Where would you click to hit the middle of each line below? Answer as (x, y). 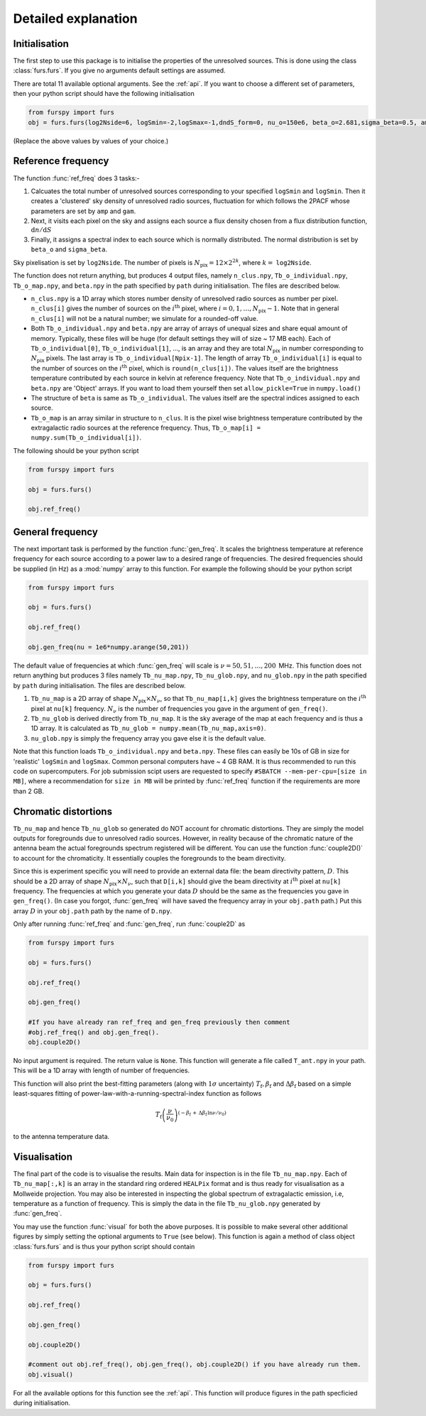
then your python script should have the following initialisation (104, 94)
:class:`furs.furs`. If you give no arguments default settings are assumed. (120, 70)
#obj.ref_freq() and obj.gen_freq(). (94, 1032)
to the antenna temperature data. (61, 1136)
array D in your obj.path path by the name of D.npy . (93, 911)
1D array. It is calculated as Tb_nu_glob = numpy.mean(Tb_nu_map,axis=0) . (148, 729)
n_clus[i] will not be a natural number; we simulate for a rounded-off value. (144, 318)
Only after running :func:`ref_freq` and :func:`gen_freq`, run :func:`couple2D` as (129, 924)
